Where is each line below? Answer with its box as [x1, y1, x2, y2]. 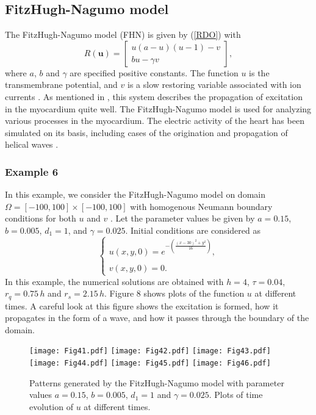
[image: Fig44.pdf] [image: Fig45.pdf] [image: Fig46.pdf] [29, 359, 271, 368]
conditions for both [5, 212, 76, 225]
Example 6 [5, 164, 59, 179]
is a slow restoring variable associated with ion [127, 78, 301, 91]
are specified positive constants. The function [70, 66, 239, 79]
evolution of [29, 400, 73, 413]
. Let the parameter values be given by [110, 212, 255, 225]
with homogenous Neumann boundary [130, 200, 273, 212]
